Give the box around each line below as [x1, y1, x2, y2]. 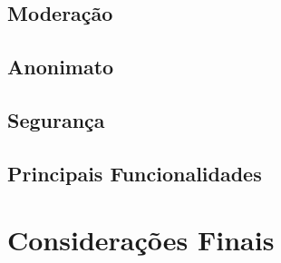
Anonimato [7, 53, 114, 81]
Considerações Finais [7, 221, 275, 258]
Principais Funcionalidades [7, 159, 262, 187]
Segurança [7, 105, 105, 133]
